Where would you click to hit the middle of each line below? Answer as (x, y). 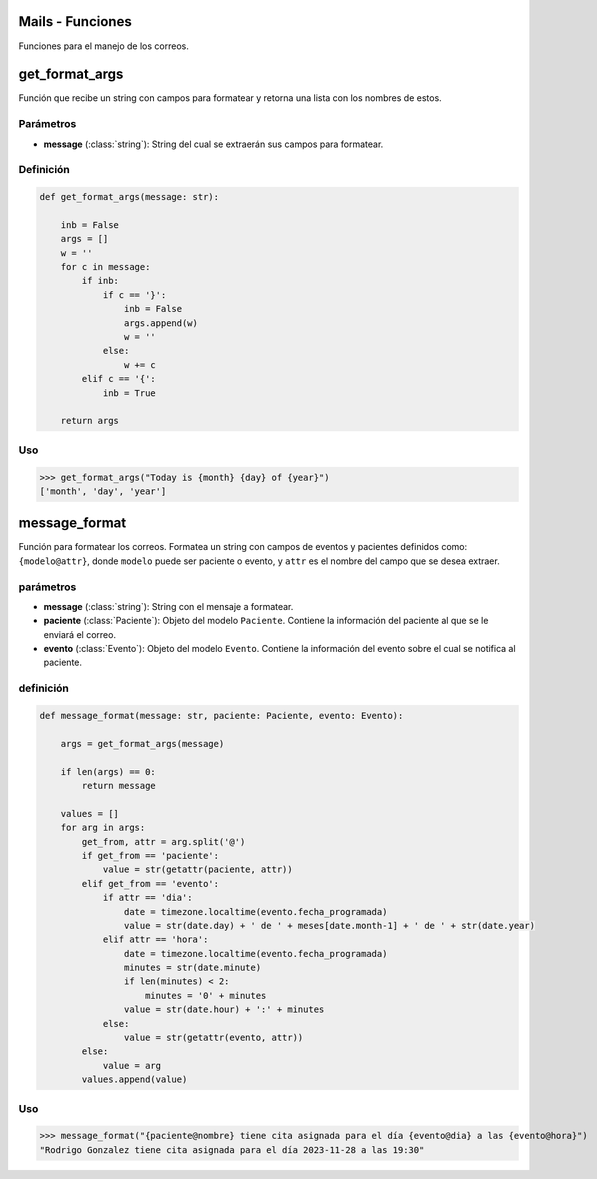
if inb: (100, 281)
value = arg (132, 1065)
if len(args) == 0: (108, 771)
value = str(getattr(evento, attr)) (213, 1038)
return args (90, 421)
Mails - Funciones (75, 21)
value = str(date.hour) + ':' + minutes (224, 1009)
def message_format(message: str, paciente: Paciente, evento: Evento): (221, 716)
